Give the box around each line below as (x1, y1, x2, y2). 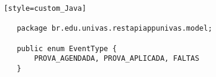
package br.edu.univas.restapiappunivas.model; (16, 24, 212, 33)
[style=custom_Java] (4, 4, 87, 13)
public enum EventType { (16, 44, 117, 53)
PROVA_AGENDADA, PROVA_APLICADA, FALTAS (34, 54, 200, 63)
